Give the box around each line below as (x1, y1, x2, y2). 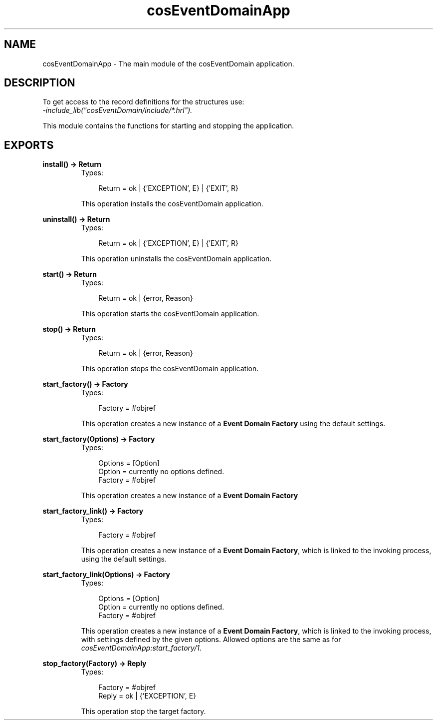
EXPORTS (4, 138, 54, 151)
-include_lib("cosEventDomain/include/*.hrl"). (42, 106, 193, 115)
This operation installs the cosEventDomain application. (81, 199, 263, 208)
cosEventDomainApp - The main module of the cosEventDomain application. (42, 59, 294, 68)
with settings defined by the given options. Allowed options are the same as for (81, 635, 341, 644)
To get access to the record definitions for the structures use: (42, 97, 244, 106)
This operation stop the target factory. (81, 707, 206, 716)
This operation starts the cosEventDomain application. (81, 309, 259, 318)
